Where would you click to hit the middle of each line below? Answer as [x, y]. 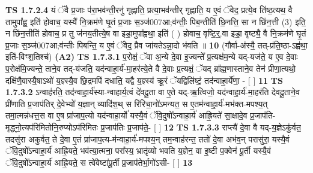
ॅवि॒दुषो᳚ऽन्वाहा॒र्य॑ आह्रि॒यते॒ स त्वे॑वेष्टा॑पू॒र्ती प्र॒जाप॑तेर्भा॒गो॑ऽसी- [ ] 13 [99, 162]
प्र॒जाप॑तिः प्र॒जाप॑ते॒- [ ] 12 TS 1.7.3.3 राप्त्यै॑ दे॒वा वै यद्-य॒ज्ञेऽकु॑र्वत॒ [201, 127]
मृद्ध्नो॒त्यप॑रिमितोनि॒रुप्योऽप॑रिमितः [52, 127]
